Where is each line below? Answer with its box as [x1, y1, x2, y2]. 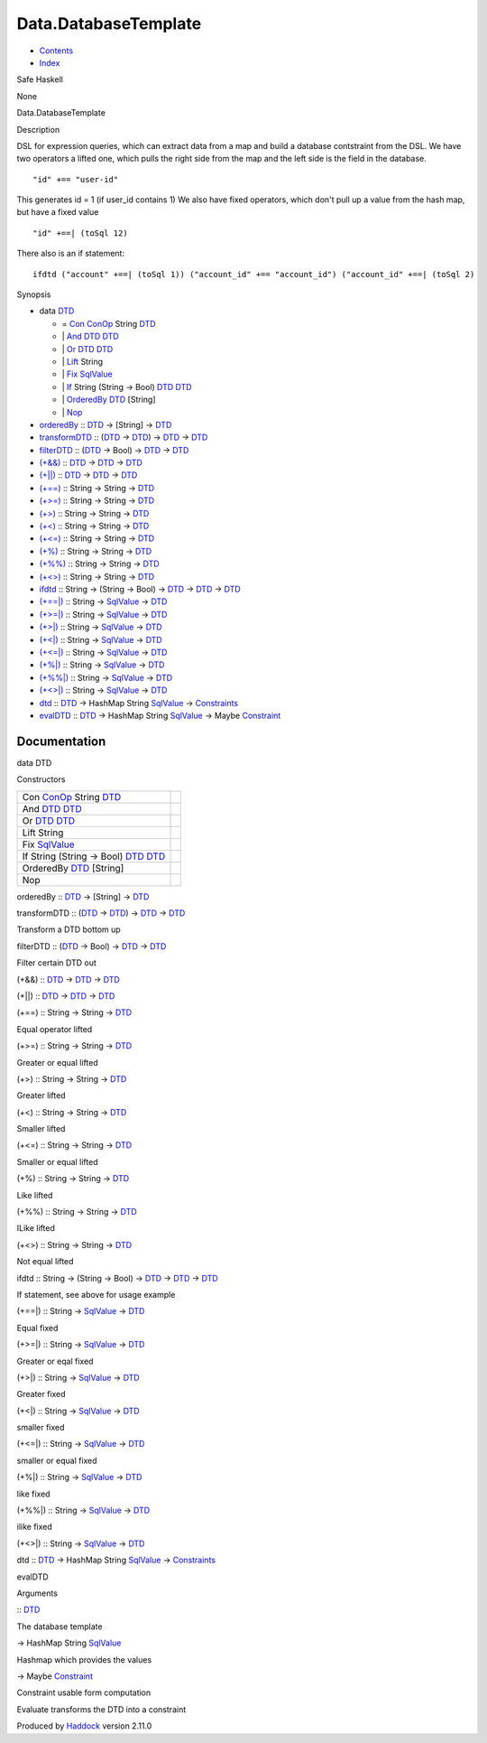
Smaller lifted [16, 1123, 66, 1134]
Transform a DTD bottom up [16, 924, 121, 935]
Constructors [16, 774, 66, 785]
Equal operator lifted [16, 1023, 93, 1034]
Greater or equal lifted [16, 1057, 98, 1067]
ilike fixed [16, 1522, 53, 1533]
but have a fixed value [16, 207, 99, 218]
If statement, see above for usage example [16, 1289, 176, 1300]
